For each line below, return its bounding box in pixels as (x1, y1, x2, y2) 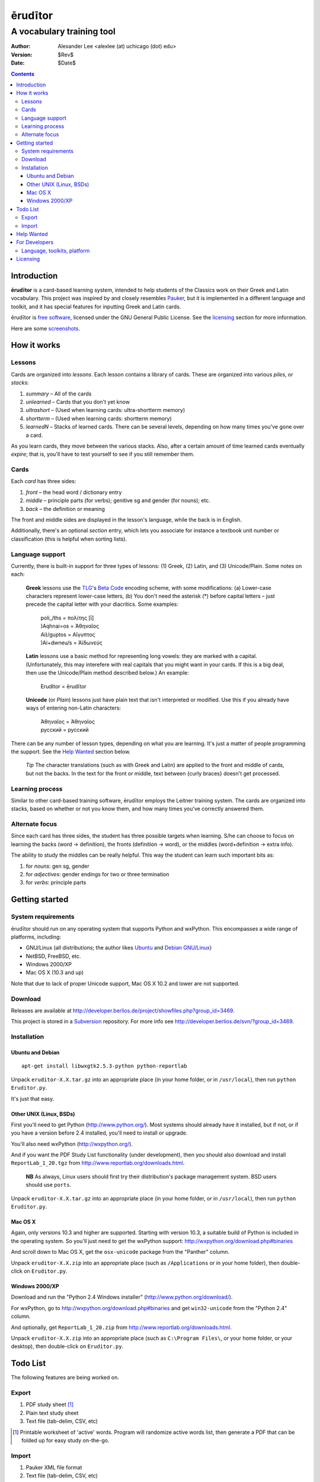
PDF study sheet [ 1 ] (25, 1401, 74, 1408)
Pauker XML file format (25, 1464, 82, 1471)
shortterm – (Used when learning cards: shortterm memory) (25, 415, 172, 422)
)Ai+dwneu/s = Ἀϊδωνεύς (40, 639, 103, 646)
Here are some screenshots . (11, 325, 80, 332)
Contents (11, 70, 35, 77)
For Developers (16, 239, 54, 246)
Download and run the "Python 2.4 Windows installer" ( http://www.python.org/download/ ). (11, 1293, 233, 1301)
